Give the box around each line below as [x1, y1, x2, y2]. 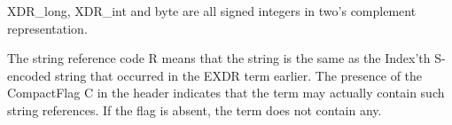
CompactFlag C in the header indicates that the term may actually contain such [7, 83, 445, 102]
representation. [7, 19, 88, 37]
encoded [7, 66, 51, 84]
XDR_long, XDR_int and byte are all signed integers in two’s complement [7, 2, 417, 20]
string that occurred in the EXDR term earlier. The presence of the [55, 66, 423, 84]
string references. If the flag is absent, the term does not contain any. [7, 100, 382, 119]
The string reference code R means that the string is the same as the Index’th [7, 49, 431, 67]
